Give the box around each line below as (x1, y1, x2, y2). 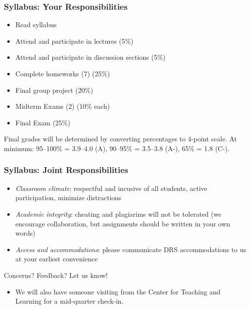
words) (15, 228, 35, 238)
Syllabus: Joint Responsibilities (4, 164, 128, 176)
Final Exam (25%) (15, 117, 70, 127)
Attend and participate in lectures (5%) (15, 35, 133, 46)
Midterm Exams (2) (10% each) (15, 101, 110, 111)
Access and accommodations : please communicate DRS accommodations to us (15, 244, 247, 254)
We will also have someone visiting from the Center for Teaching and (15, 286, 221, 296)
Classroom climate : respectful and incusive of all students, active (15, 183, 207, 193)
